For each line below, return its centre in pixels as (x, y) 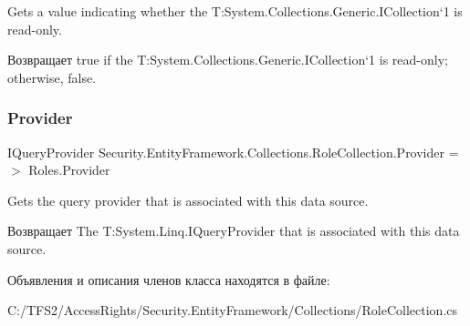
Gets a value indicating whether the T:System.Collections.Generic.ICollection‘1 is (235, 11)
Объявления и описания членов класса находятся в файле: (169, 279)
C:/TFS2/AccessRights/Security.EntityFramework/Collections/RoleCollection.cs (233, 310)
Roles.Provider (69, 170)
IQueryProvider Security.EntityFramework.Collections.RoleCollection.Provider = (233, 152)
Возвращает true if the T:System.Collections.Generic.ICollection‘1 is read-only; (228, 60)
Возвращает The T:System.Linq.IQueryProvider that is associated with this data (234, 231)
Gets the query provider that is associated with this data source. (188, 200)
